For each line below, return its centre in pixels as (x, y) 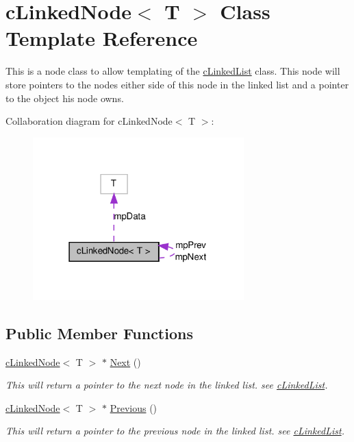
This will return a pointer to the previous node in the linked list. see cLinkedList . (175, 431)
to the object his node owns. (65, 98)
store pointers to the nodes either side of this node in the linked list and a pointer (177, 84)
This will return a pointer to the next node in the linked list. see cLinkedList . (167, 385)
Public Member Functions (99, 333)
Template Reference (102, 38)
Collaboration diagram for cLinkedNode (89, 121)
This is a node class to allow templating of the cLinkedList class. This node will (173, 71)
